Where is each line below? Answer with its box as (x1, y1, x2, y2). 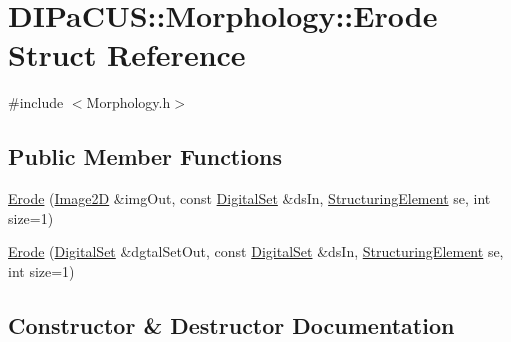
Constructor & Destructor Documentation (8, 309, 455, 340)
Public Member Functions (8, 141, 282, 172)
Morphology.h (86, 92, 171, 113)
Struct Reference (8, 34, 246, 75)
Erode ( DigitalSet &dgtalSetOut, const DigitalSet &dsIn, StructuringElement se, (8, 241, 504, 262)
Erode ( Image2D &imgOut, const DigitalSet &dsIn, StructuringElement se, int (8, 188, 491, 209)
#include (8, 92, 64, 113)
